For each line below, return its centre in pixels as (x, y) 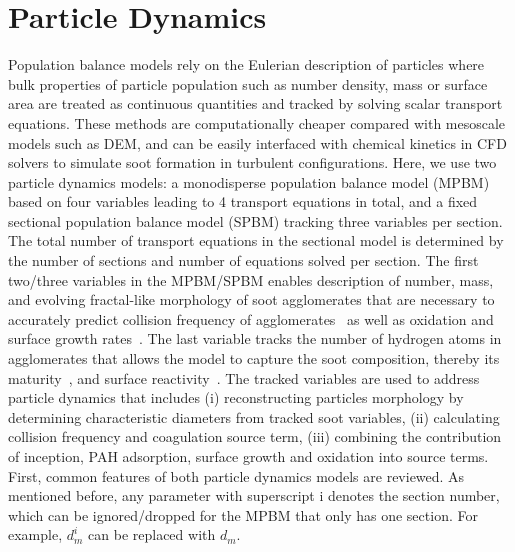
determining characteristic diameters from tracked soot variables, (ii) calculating (254, 416)
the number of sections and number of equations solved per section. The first (243, 260)
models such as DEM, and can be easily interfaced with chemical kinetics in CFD (257, 142)
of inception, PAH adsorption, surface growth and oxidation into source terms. (248, 456)
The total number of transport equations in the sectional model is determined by (256, 240)
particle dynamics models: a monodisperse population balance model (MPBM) (249, 181)
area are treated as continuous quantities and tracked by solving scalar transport (255, 103)
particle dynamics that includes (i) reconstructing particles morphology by (236, 397)
